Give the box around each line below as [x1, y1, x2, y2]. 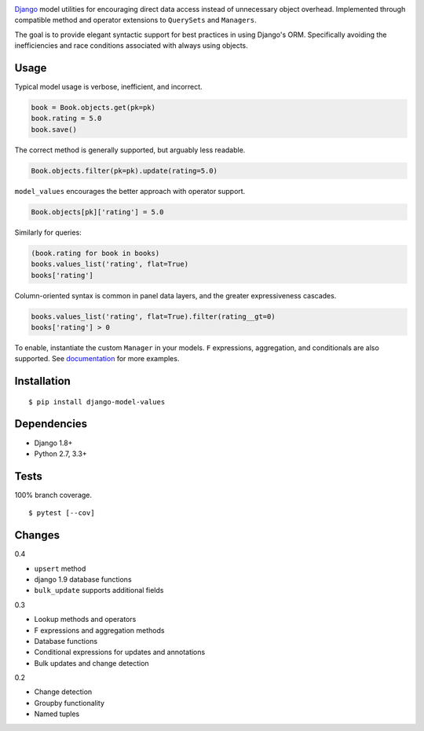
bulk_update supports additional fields [34, 586, 164, 595]
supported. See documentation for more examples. [14, 354, 180, 364]
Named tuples [34, 709, 80, 718]
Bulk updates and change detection [34, 658, 149, 667]
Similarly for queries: [14, 228, 82, 237]
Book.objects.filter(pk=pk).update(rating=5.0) [31, 166, 217, 175]
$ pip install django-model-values [28, 397, 166, 406]
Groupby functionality [34, 698, 105, 707]
